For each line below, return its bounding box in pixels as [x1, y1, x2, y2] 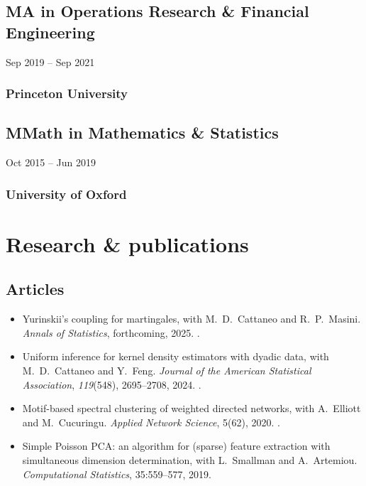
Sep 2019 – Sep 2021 [6, 54, 95, 69]
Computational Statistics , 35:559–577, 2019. [22, 466, 211, 481]
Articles [6, 278, 65, 300]
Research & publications [6, 229, 249, 258]
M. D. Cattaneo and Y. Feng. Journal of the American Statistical [22, 363, 311, 378]
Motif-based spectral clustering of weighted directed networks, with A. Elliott [22, 401, 361, 416]
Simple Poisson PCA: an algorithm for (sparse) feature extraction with [22, 438, 331, 453]
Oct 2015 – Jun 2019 [6, 155, 96, 170]
